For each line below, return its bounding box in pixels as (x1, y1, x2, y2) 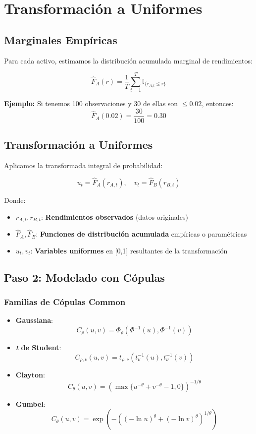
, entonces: (202, 98, 234, 109)
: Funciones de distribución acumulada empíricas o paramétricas (36, 229, 247, 239)
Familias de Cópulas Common (4, 296, 126, 308)
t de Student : (15, 342, 61, 353)
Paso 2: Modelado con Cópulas (4, 269, 165, 285)
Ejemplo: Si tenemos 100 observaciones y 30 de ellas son (4, 98, 178, 109)
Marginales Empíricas (4, 32, 117, 47)
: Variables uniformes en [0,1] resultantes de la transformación (30, 245, 228, 255)
